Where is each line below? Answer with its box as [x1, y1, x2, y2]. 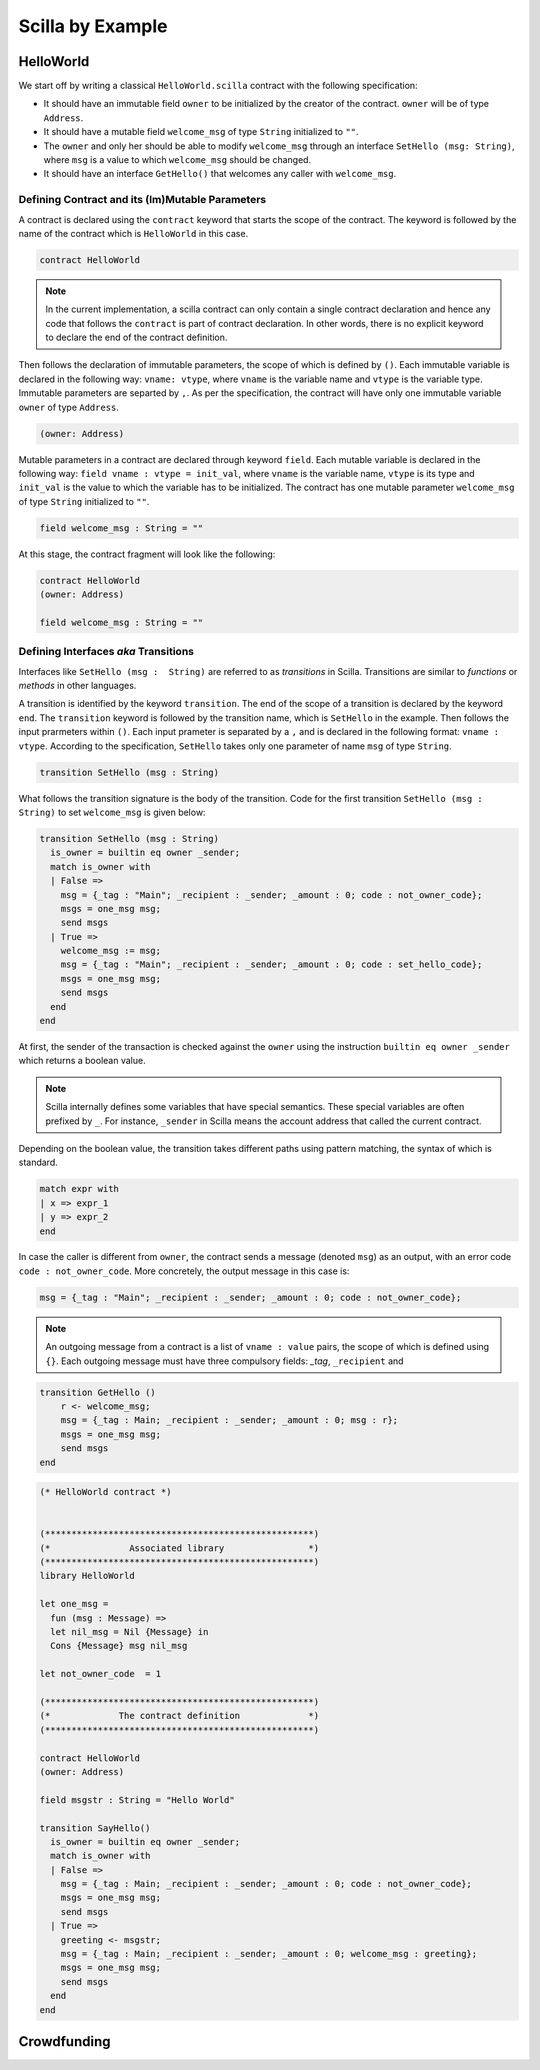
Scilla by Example [18, 15, 169, 37]
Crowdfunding [18, 2033, 111, 2050]
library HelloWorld [39, 1570, 135, 1582]
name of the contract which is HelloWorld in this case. [18, 227, 249, 239]
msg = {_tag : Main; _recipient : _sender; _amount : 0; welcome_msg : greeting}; [60, 1948, 478, 1960]
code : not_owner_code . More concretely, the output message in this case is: [18, 1265, 350, 1277]
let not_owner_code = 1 [39, 1668, 162, 1680]
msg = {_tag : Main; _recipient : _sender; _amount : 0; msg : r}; [60, 1415, 399, 1426]
